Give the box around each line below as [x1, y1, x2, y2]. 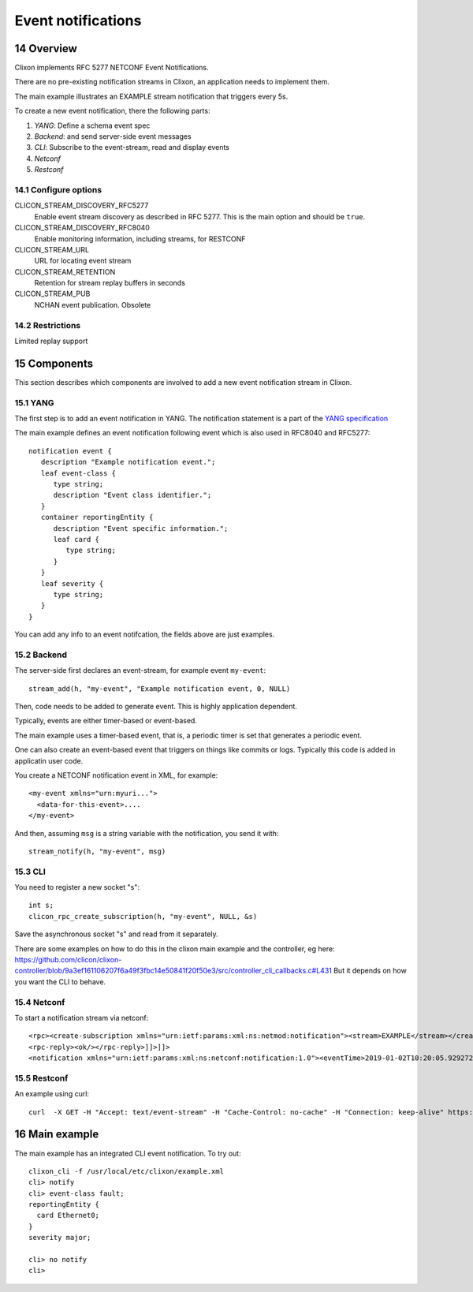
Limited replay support [14, 336, 88, 345]
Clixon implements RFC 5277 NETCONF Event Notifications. [14, 63, 209, 73]
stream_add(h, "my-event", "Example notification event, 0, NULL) [28, 684, 291, 693]
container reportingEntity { [40, 513, 154, 522]
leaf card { [53, 535, 100, 543]
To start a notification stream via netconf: [14, 1013, 149, 1022]
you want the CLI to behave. [14, 976, 106, 986]
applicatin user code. [14, 756, 84, 765]
